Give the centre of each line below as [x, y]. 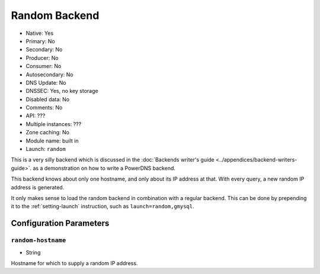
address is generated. [38, 187]
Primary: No [41, 41]
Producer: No [42, 58]
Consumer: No [44, 66]
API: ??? [36, 116]
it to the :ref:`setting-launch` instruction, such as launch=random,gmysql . [103, 207]
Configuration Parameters [60, 223]
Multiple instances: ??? [54, 124]
